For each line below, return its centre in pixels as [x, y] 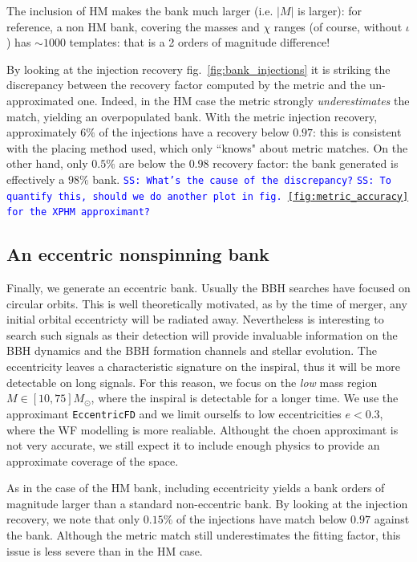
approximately [42, 132]
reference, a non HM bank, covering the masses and [133, 26]
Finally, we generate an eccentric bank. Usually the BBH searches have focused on [208, 288]
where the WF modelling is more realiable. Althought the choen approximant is [202, 429]
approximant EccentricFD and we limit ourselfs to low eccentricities [174, 413]
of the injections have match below [262, 519]
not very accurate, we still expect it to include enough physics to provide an [193, 445]
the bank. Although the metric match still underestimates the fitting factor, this [204, 535]
